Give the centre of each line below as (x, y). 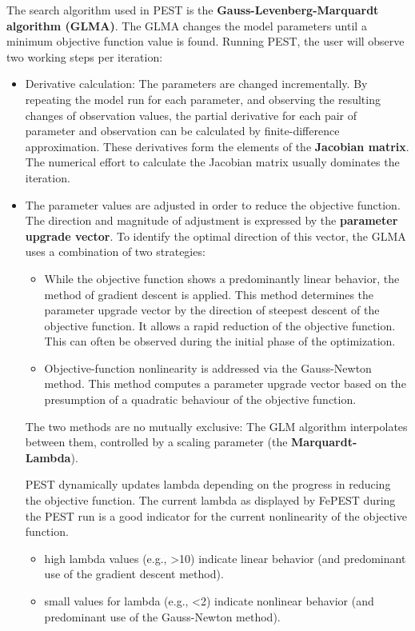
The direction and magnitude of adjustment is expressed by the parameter (211, 220)
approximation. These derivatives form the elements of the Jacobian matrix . (217, 146)
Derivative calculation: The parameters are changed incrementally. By (196, 84)
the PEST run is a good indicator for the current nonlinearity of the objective (216, 515)
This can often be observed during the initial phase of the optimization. (220, 341)
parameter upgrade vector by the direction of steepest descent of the (212, 310)
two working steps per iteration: (85, 56)
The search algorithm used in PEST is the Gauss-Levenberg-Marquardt (193, 10)
